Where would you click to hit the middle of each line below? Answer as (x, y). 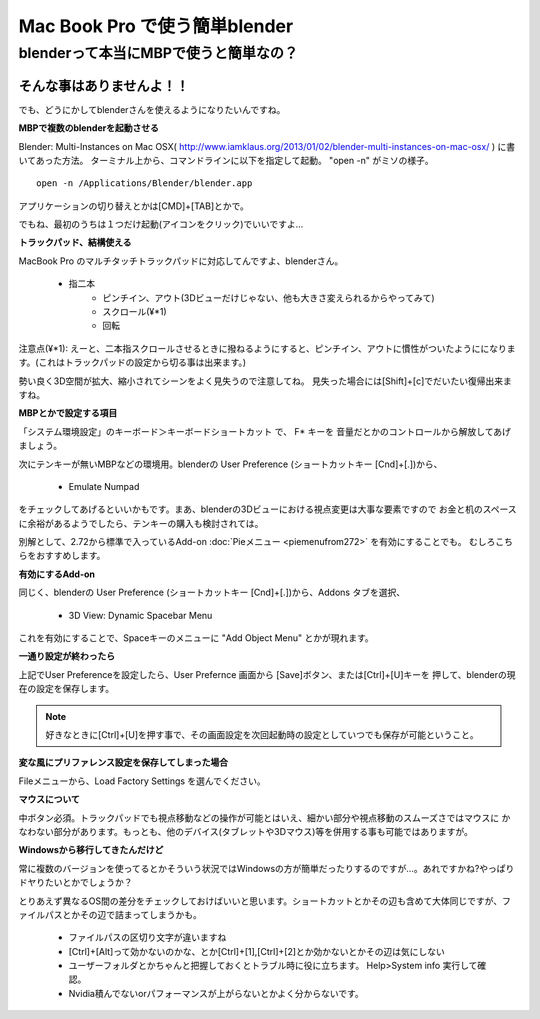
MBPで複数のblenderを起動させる (88, 128)
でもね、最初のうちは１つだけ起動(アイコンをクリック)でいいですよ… (161, 224)
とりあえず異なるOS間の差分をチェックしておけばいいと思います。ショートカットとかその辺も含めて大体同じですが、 (260, 901)
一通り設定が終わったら (66, 656)
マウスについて (49, 799)
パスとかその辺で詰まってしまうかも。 (123, 914)
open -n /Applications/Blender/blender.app (144, 183)
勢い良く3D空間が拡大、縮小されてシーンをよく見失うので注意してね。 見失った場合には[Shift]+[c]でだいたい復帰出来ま (265, 381)
